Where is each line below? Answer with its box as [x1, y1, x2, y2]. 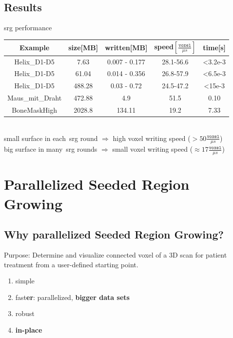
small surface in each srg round [4, 133, 98, 143]
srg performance [4, 22, 52, 33]
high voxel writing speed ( [113, 133, 191, 143]
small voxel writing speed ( [112, 144, 193, 154]
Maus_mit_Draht [7, 93, 62, 103]
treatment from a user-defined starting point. [4, 259, 138, 269]
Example [19, 42, 50, 52]
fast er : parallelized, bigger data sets [15, 292, 130, 302]
